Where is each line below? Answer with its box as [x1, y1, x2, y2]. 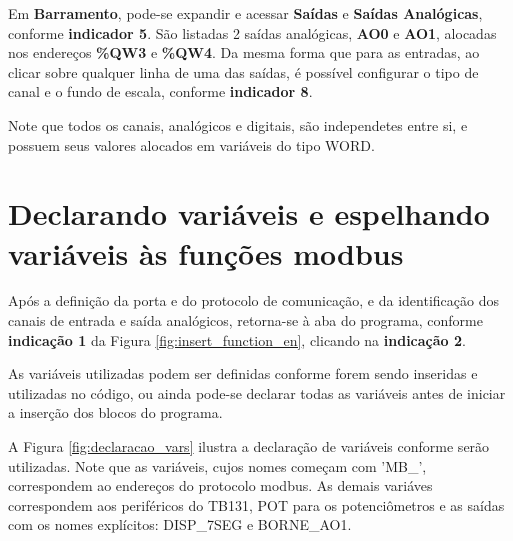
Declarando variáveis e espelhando [8, 193, 490, 234]
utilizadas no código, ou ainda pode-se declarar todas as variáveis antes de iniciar [8, 382, 506, 403]
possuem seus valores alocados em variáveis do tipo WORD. [8, 134, 375, 155]
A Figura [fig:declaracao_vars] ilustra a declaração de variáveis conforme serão [8, 436, 490, 457]
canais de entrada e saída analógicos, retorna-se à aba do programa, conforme [8, 310, 483, 331]
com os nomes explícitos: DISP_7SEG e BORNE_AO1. [8, 514, 352, 535]
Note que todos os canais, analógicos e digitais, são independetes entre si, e [8, 114, 468, 135]
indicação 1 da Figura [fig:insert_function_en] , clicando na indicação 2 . [8, 329, 466, 350]
